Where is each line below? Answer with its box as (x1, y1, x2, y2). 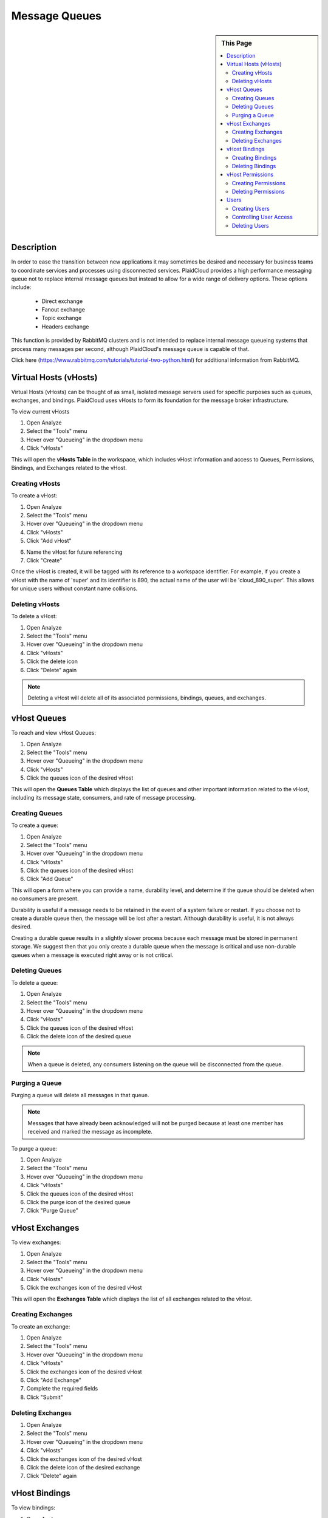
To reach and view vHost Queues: (11, 729, 97, 737)
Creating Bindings (231, 154, 277, 161)
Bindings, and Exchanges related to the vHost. (11, 465, 127, 472)
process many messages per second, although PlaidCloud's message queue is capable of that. (11, 345, 250, 352)
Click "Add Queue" (26, 875, 73, 883)
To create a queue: (11, 822, 59, 829)
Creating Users (231, 205, 270, 212)
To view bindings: (11, 1504, 56, 1511)
